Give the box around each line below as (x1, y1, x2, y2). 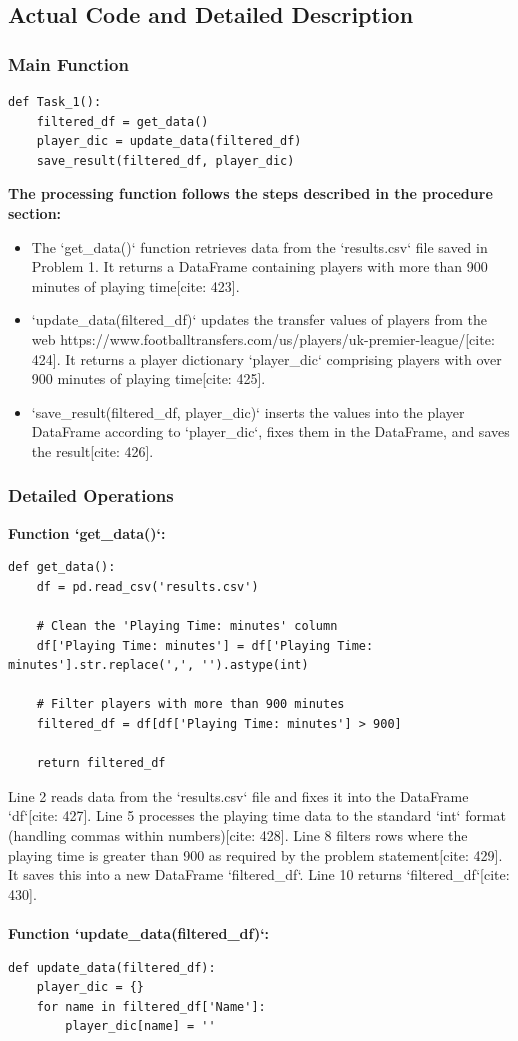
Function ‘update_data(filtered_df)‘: (8, 923, 270, 943)
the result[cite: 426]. (31, 440, 154, 461)
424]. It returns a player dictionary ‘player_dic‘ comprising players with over (31, 348, 502, 369)
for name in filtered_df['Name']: (36, 999, 266, 1014)
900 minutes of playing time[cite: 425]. (31, 368, 266, 389)
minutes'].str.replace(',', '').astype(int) (8, 658, 309, 673)
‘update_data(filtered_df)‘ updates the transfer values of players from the (31, 309, 487, 330)
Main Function (8, 51, 129, 76)
